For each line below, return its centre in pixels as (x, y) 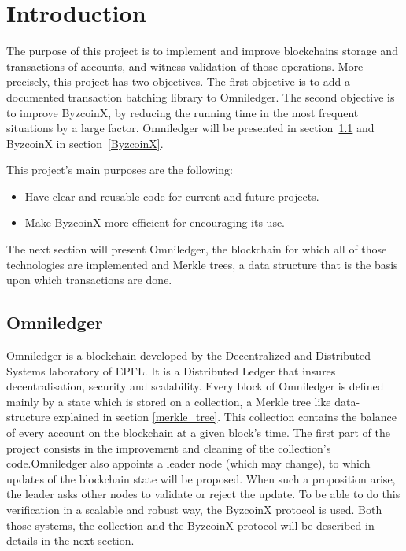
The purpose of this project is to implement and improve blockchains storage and (202, 51)
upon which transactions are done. (89, 280)
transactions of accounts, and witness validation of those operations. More (185, 66)
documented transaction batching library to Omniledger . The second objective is (201, 96)
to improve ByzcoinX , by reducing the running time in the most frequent (183, 112)
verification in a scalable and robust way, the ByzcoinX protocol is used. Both (194, 509)
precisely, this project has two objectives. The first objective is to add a (178, 81)
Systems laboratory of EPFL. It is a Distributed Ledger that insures (171, 370)
